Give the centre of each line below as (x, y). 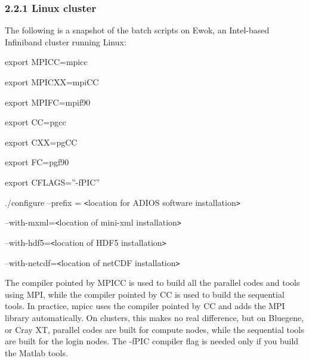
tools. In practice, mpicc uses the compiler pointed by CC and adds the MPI (145, 306)
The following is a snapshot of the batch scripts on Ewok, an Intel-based (137, 30)
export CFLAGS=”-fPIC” (52, 182)
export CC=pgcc (35, 122)
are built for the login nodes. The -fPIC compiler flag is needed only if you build (152, 341)
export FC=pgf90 (37, 162)
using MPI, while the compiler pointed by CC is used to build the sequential (145, 294)
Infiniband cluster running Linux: (66, 41)
